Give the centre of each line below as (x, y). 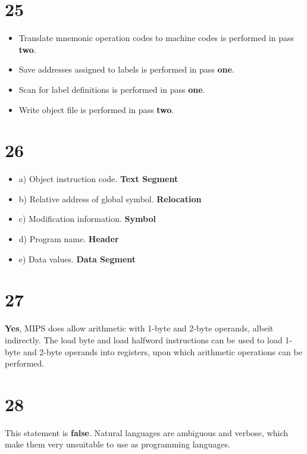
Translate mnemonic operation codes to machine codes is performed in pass (156, 38)
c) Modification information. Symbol (87, 219)
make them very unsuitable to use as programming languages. (118, 444)
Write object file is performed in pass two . (96, 109)
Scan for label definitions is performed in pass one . (112, 89)
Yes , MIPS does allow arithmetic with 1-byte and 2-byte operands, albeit (139, 328)
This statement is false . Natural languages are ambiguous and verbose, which (147, 432)
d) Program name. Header (69, 239)
